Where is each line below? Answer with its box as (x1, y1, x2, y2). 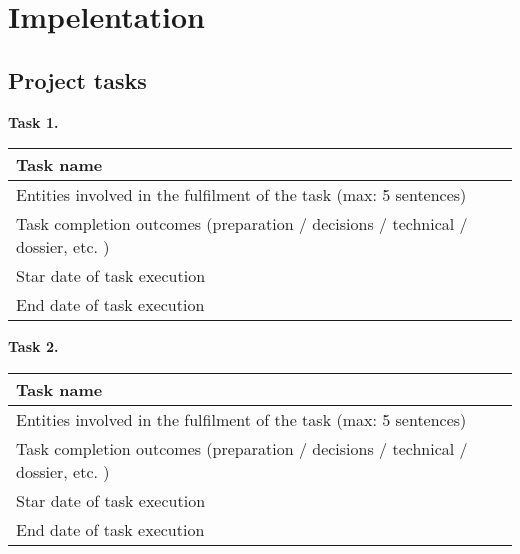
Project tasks (8, 64, 147, 95)
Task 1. (8, 111, 59, 132)
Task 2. (8, 336, 59, 357)
